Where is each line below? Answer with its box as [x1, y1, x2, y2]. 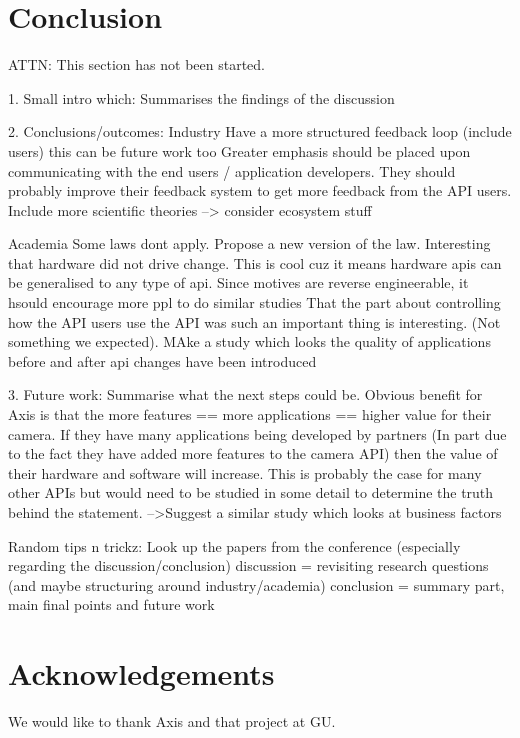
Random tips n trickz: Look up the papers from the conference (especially [8, 535, 461, 556]
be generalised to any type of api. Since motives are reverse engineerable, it [8, 272, 469, 293]
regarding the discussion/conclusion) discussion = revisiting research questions [8, 555, 489, 576]
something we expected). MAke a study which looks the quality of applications [8, 331, 491, 352]
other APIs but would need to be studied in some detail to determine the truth [8, 482, 494, 503]
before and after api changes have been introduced [8, 350, 317, 371]
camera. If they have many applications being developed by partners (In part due [8, 423, 507, 444]
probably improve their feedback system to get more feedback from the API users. [8, 180, 512, 201]
